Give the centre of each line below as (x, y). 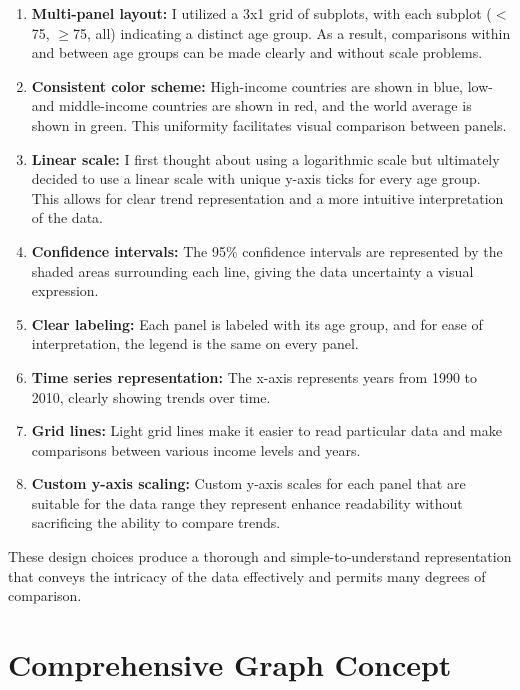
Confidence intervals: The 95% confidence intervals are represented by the (267, 250)
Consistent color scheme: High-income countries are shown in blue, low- (262, 85)
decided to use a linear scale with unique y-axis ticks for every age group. (256, 178)
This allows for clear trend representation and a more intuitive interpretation (267, 197)
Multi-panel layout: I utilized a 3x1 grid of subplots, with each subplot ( (261, 13)
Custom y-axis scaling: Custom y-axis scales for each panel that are (248, 483)
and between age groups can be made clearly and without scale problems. (257, 52)
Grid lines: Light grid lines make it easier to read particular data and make (266, 430)
